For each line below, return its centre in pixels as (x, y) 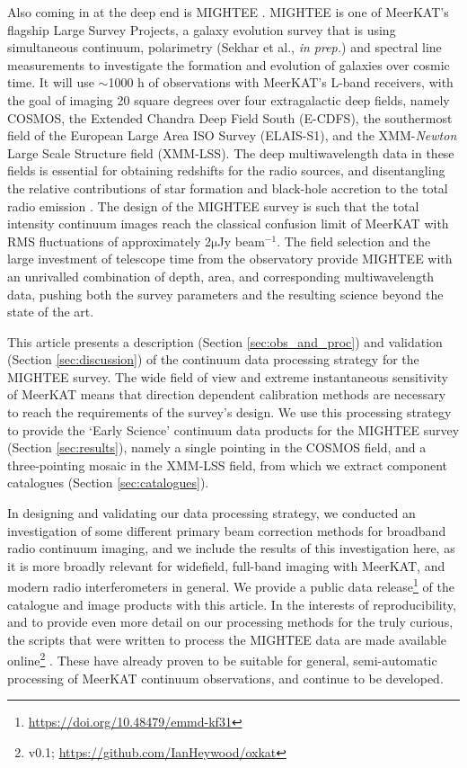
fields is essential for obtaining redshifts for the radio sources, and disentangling (226, 170)
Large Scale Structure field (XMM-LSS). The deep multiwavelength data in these (231, 152)
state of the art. (51, 312)
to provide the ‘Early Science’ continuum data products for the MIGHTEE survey (233, 429)
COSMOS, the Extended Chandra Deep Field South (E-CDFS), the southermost (230, 117)
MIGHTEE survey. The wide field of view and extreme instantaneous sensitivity (228, 376)
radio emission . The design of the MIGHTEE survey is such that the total (213, 205)
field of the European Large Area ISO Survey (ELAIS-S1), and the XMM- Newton (232, 135)
